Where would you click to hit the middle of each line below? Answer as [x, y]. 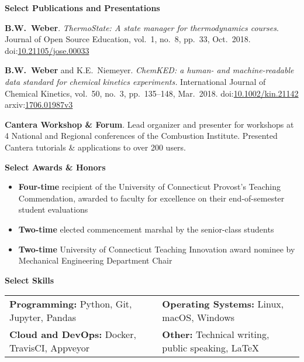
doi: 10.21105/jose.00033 [47, 50]
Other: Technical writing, [216, 334]
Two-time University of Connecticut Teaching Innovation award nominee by [157, 249]
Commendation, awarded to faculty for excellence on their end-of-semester [151, 198]
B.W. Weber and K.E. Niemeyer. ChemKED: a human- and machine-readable [149, 70]
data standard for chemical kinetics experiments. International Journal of [135, 81]
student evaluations [53, 209]
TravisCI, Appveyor [50, 348]
